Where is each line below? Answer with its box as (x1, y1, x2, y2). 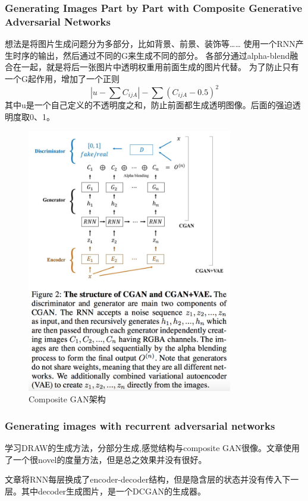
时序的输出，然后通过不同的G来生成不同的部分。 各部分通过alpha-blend (12, 49, 290, 61)
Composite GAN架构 (29, 393, 106, 405)
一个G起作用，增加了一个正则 (5, 72, 120, 84)
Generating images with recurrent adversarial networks (5, 418, 275, 433)
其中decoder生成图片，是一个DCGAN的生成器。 (21, 484, 206, 497)
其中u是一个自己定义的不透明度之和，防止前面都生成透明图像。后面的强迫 (5, 99, 293, 111)
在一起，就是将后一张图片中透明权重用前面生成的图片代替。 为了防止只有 (12, 61, 299, 73)
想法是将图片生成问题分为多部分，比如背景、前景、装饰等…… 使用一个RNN (5, 37, 296, 50)
